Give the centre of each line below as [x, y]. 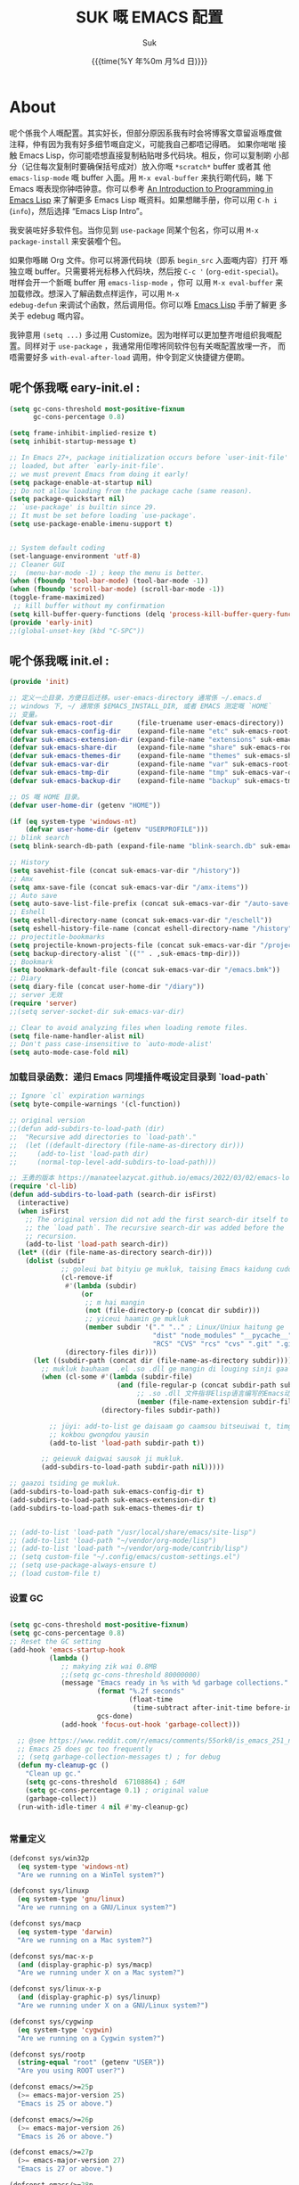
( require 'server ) [43, 1003]
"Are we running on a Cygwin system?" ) [91, 2038]
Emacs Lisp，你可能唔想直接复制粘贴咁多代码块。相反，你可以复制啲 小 [150, 155]
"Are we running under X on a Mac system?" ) [101, 1973]
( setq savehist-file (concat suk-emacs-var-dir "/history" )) [125, 870]
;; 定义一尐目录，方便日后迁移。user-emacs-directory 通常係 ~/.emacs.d [135, 698]
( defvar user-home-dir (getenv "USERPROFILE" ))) [117, 829]
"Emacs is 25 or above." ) [65, 2103]
